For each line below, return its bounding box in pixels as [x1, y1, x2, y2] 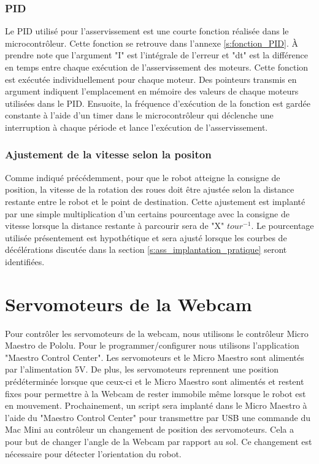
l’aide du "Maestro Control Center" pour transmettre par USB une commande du [5, 411, 310, 423]
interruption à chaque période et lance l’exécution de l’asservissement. [5, 120, 268, 133]
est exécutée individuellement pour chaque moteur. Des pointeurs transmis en [5, 72, 297, 85]
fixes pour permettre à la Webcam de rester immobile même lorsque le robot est [5, 387, 306, 400]
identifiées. [5, 255, 45, 268]
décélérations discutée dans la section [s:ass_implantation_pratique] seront [5, 243, 287, 256]
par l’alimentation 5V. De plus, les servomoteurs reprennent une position [5, 363, 279, 376]
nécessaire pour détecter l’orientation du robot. [5, 447, 182, 460]
